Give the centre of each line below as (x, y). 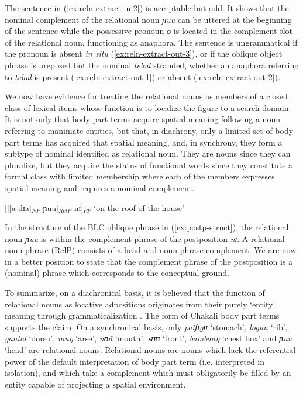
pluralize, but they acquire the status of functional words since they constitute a (149, 165)
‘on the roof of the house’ (139, 207)
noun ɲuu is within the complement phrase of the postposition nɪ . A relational (145, 238)
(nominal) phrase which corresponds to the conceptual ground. (117, 273)
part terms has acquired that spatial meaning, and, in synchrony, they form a (144, 142)
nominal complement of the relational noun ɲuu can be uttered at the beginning (148, 19)
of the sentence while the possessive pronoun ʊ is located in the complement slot (149, 31)
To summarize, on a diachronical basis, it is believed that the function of (135, 293)
